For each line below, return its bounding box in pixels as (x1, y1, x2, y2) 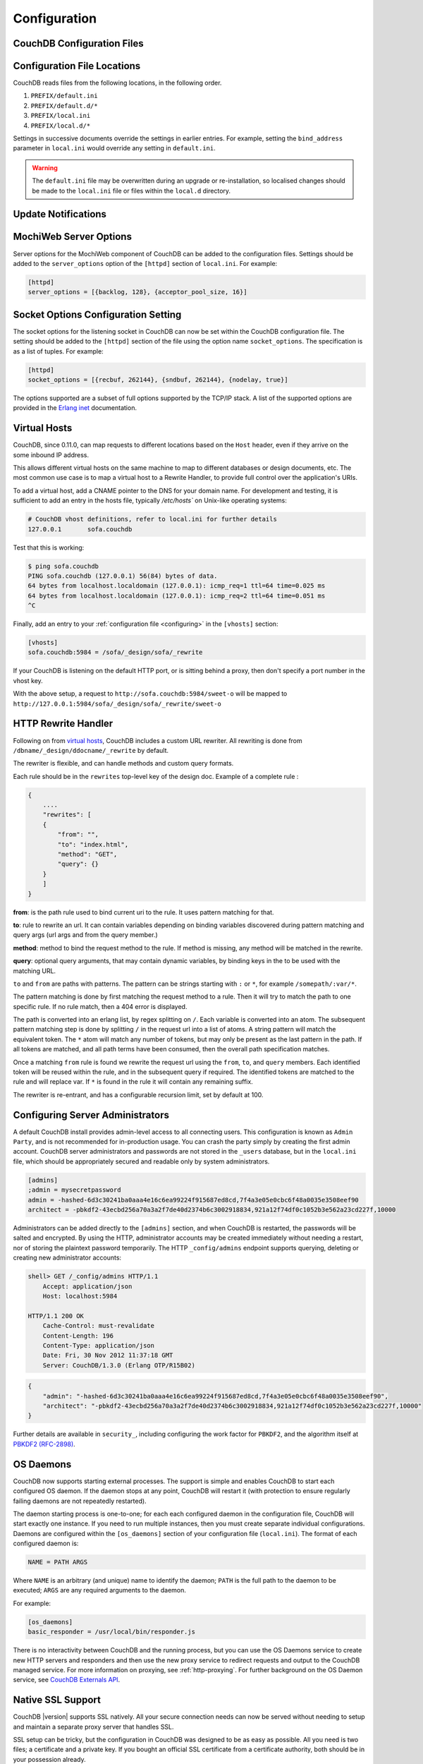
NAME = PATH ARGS (27, 1558, 88, 1566)
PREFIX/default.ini (30, 92, 98, 100)
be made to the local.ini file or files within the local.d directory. (32, 186, 231, 195)
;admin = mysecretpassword (27, 1186, 121, 1194)
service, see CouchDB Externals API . (13, 1676, 121, 1684)
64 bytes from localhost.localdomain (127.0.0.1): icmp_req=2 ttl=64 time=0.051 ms (27, 591, 326, 600)
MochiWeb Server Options (13, 231, 132, 243)
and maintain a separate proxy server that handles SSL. (13, 1722, 174, 1731)
